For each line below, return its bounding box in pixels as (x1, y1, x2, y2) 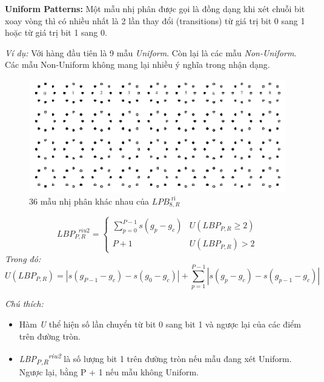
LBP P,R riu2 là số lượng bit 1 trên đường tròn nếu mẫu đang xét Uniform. (19, 351, 292, 366)
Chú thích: (5, 297, 44, 310)
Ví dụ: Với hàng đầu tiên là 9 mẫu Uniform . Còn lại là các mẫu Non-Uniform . (5, 46, 297, 59)
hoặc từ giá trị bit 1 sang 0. (5, 26, 107, 39)
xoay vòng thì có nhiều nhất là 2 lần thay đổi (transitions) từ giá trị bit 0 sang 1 (5, 14, 305, 27)
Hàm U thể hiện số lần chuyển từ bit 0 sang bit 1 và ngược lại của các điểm (19, 318, 301, 331)
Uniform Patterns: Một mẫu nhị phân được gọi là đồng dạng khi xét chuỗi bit (5, 2, 305, 15)
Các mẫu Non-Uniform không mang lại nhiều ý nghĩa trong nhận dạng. (5, 58, 270, 71)
